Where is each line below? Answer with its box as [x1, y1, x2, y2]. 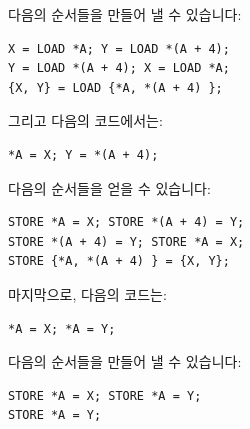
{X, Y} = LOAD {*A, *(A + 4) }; [8, 80, 223, 95]
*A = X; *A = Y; [8, 321, 116, 336]
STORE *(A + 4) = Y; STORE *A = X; [8, 234, 245, 249]
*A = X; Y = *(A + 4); [8, 147, 159, 162]
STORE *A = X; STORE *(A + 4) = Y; [8, 215, 245, 230]
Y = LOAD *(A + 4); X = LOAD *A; [8, 61, 230, 76]
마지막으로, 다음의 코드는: [8, 283, 167, 304]
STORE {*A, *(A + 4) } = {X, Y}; [8, 254, 230, 269]
